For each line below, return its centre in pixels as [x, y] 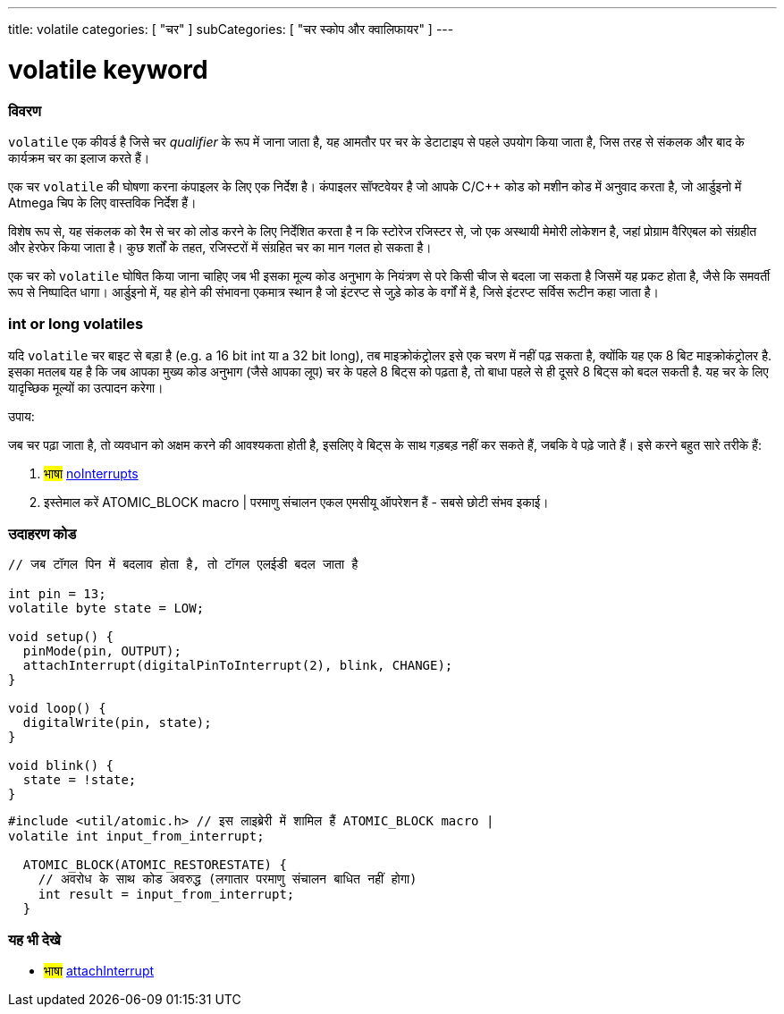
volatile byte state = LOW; [106, 608]
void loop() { [57, 709]
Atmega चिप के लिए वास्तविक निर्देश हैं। [102, 202]
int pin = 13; [57, 594]
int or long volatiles [76, 324]
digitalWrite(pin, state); [117, 723]
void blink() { [61, 766]
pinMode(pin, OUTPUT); [102, 651]
